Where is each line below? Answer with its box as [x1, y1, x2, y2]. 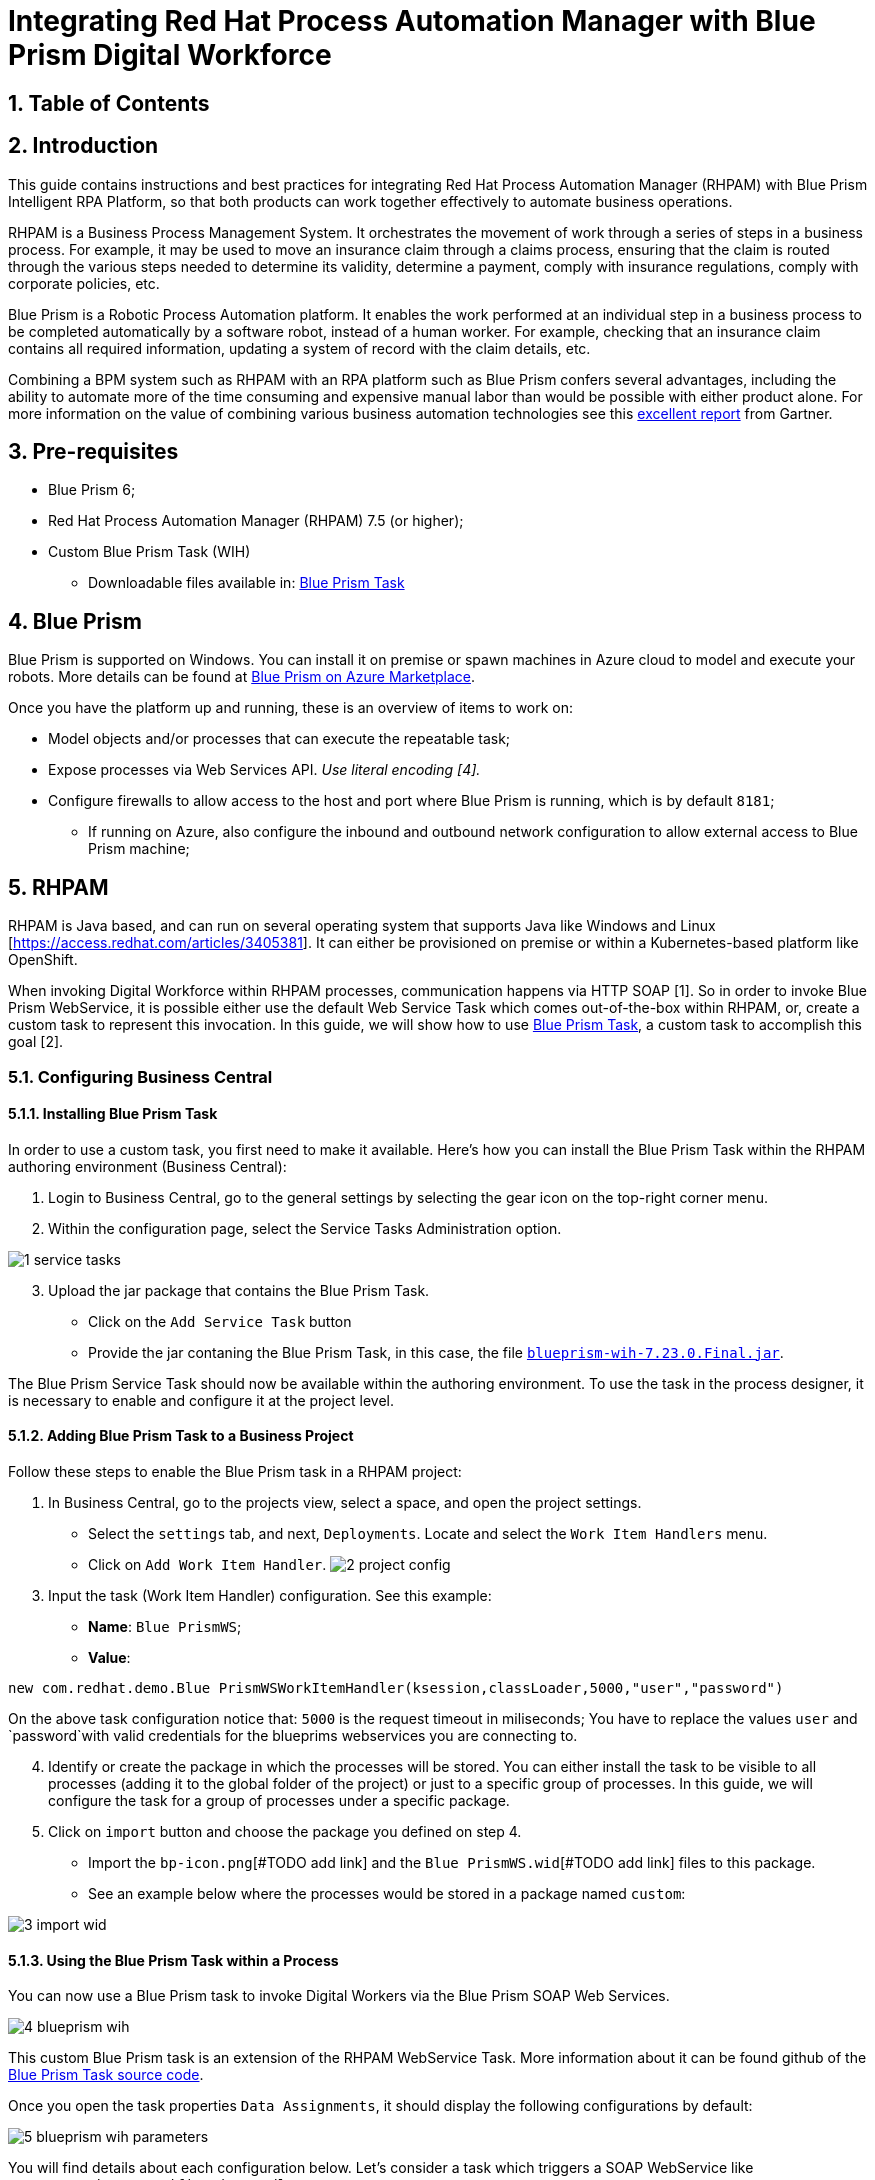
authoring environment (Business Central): [8, 1157, 287, 1175]
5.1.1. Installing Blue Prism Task [8, 1105, 218, 1123]
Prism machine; [88, 840, 190, 858]
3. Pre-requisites [8, 439, 179, 465]
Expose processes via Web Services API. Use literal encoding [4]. [48, 761, 481, 779]
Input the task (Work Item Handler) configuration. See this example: [48, 1586, 492, 1604]
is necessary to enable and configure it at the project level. [8, 1391, 395, 1409]
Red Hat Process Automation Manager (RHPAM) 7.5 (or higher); [48, 512, 464, 530]
